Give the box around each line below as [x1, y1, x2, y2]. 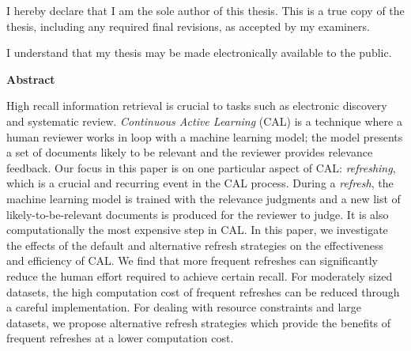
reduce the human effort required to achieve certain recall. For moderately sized [6, 267, 393, 284]
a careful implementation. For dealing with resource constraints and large [6, 299, 362, 315]
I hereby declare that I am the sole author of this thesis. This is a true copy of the [6, 2, 405, 18]
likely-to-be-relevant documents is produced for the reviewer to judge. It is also [6, 206, 389, 222]
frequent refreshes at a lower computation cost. [6, 330, 234, 346]
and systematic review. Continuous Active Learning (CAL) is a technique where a [6, 112, 402, 129]
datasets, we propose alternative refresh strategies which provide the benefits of [6, 314, 391, 330]
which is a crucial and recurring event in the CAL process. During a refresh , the [6, 175, 394, 191]
